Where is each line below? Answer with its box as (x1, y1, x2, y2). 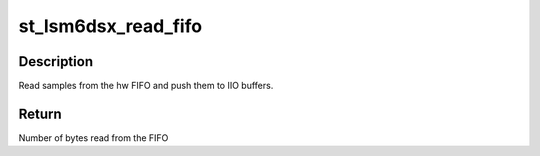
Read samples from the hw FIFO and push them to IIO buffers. (18, 80, 274, 92)
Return (18, 105, 62, 122)
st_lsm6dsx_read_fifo (18, 15, 203, 37)
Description (18, 53, 94, 70)
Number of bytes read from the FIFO (18, 131, 169, 144)
